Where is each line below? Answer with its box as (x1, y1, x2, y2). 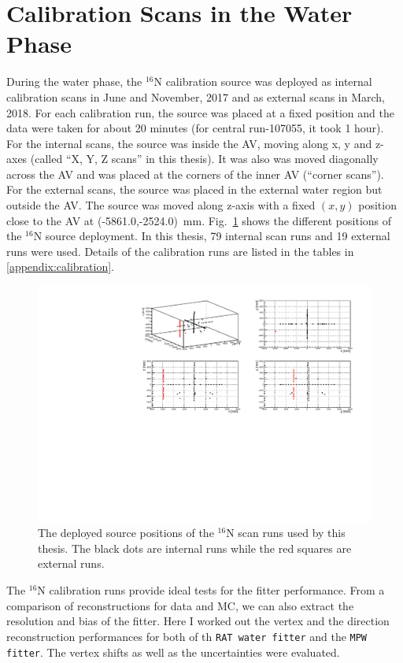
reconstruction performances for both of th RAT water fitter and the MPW (6, 628, 368, 644)
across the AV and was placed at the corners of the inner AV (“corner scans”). (6, 165, 384, 182)
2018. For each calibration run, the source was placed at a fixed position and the (6, 104, 394, 120)
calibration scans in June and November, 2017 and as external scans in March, (6, 88, 386, 105)
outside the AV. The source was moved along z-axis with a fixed (6, 197, 316, 213)
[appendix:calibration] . (6, 258, 115, 275)
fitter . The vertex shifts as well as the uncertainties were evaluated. (6, 643, 340, 660)
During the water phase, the (6, 73, 142, 90)
